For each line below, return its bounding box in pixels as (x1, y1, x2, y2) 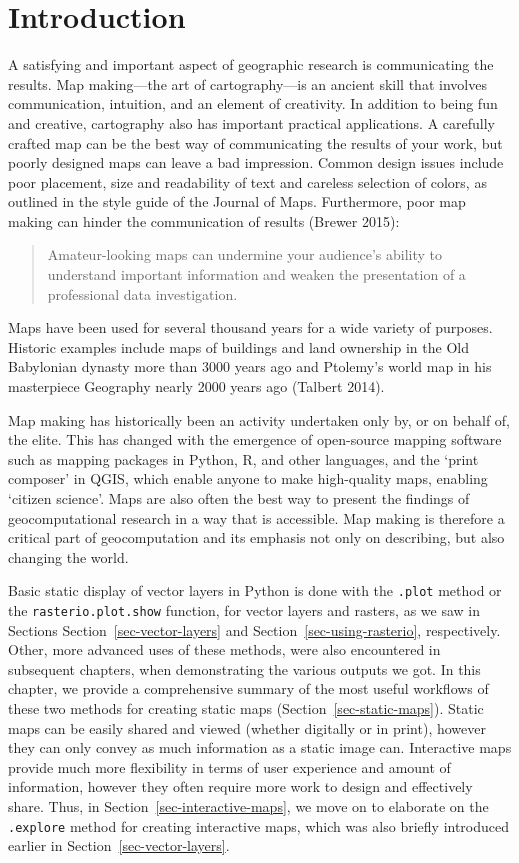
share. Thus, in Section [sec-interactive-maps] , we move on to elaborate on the (8, 796, 489, 817)
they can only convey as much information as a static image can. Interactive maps (8, 737, 512, 758)
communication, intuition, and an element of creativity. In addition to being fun (8, 93, 498, 114)
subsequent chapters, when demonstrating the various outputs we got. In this (8, 658, 481, 679)
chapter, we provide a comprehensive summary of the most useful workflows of (8, 678, 489, 699)
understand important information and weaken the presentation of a (47, 264, 466, 285)
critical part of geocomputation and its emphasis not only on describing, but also (8, 527, 505, 548)
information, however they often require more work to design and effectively (8, 776, 473, 797)
